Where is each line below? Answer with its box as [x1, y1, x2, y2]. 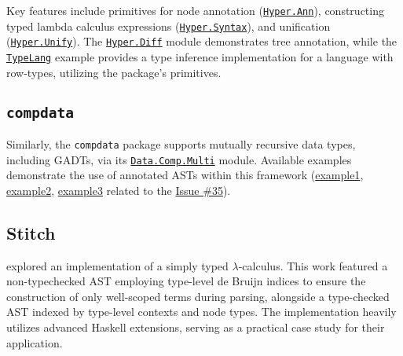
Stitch [6, 220, 56, 244]
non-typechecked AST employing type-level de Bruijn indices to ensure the [6, 273, 366, 289]
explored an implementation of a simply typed [6, 257, 229, 273]
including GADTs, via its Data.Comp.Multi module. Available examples [6, 151, 352, 167]
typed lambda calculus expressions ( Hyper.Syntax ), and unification [6, 17, 331, 34]
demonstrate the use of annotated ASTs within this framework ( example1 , [6, 167, 364, 183]
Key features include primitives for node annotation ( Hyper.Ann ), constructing [6, 2, 384, 18]
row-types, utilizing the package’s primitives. [6, 64, 222, 80]
